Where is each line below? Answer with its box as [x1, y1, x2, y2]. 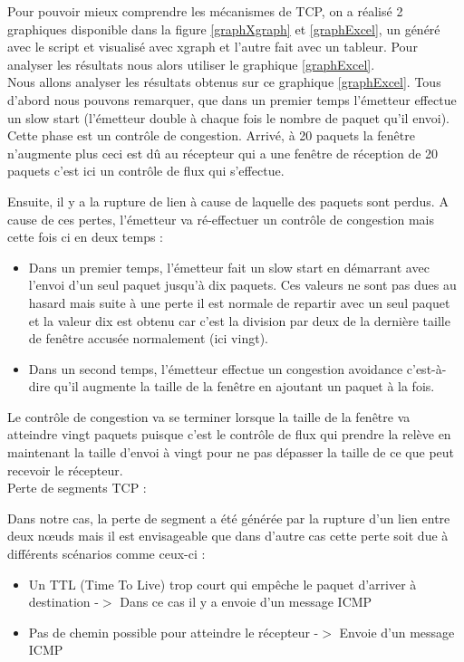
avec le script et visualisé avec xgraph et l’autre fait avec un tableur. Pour [7, 37, 418, 56]
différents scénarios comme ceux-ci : [7, 544, 206, 563]
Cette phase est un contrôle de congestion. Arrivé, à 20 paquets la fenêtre [7, 126, 415, 145]
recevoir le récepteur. [7, 460, 123, 479]
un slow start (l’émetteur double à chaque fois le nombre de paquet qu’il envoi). [7, 108, 450, 127]
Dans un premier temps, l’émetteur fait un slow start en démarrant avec [28, 257, 430, 276]
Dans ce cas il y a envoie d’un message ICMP [120, 592, 372, 611]
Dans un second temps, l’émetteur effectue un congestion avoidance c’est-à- [28, 359, 447, 378]
